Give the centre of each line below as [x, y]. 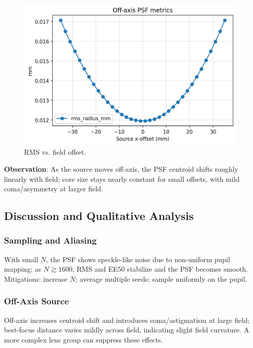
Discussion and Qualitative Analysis [99, 216]
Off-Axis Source [37, 301]
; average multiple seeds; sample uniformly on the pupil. [161, 278]
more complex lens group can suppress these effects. [84, 339]
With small [21, 259]
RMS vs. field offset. [55, 152]
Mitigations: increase [36, 278]
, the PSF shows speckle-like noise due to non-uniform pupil [138, 259]
